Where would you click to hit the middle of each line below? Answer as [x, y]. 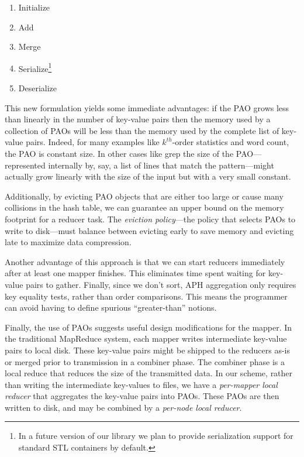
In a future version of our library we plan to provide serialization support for [156, 436]
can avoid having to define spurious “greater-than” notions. [111, 307]
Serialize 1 [35, 67]
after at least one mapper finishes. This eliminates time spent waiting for [135, 273]
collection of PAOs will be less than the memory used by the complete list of [142, 130]
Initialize [34, 7]
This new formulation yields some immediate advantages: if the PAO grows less [147, 107]
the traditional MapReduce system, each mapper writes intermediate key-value [146, 339]
